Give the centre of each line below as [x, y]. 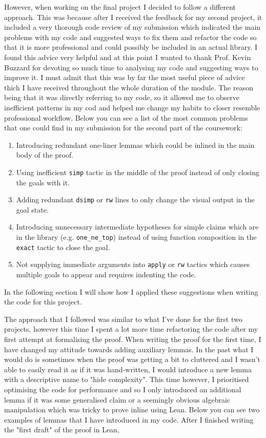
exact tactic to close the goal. [63, 247]
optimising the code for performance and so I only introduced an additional [123, 389]
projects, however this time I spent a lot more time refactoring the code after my [131, 329]
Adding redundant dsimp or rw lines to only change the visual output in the [135, 199]
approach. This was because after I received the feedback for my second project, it [133, 17]
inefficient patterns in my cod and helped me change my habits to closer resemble [132, 107]
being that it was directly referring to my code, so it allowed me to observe [122, 97]
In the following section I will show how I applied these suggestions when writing [131, 291]
